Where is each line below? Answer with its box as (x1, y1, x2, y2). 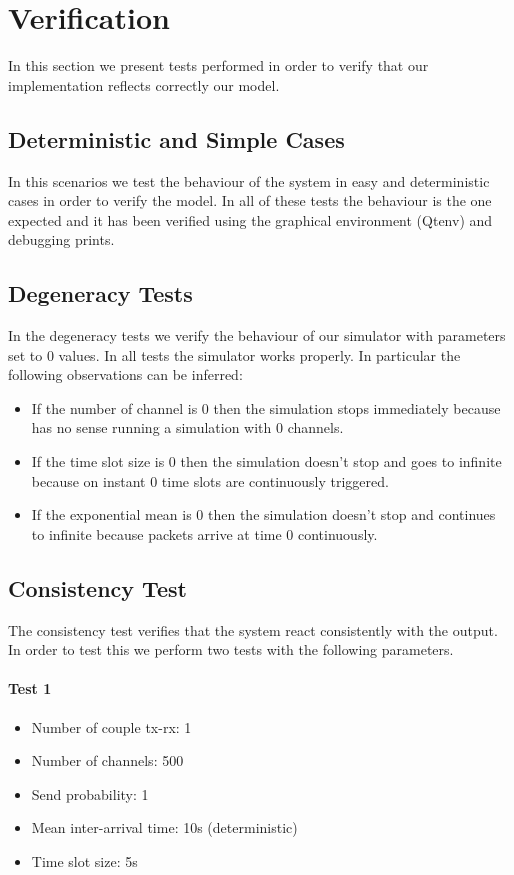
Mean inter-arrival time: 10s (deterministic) (31, 817, 298, 838)
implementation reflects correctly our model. (8, 74, 280, 95)
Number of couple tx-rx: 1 (31, 716, 192, 737)
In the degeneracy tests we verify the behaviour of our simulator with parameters (8, 325, 506, 346)
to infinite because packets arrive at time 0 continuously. (31, 523, 378, 544)
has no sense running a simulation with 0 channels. (31, 417, 344, 438)
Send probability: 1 (31, 783, 149, 804)
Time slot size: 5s (31, 851, 138, 871)
